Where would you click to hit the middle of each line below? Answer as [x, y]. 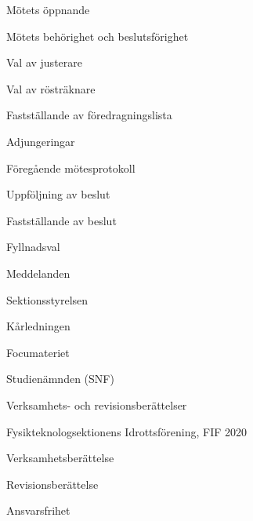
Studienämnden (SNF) [60, 379]
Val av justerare [44, 62]
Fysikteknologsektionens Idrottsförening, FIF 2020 [127, 431]
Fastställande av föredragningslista [89, 115]
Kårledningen [38, 326]
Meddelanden [38, 273]
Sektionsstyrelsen [47, 299]
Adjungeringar [41, 141]
